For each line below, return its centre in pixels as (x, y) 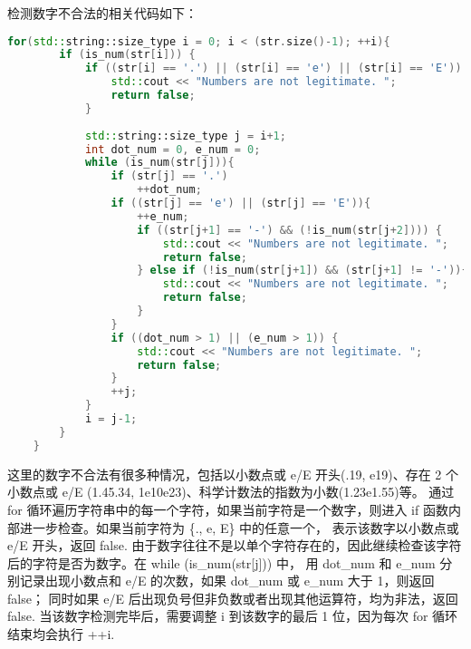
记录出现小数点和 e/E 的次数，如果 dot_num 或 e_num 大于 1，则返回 (227, 581)
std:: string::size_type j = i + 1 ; (185, 136)
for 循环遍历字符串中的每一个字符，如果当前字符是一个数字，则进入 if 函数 (228, 509)
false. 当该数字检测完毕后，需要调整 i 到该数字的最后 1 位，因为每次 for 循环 (233, 616)
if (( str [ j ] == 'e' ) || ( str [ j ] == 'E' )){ (241, 203)
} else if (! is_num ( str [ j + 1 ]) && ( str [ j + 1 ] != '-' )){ (303, 271)
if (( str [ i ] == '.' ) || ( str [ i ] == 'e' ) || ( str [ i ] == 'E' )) (273, 68)
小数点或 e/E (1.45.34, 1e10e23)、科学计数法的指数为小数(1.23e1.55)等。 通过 (231, 492)
